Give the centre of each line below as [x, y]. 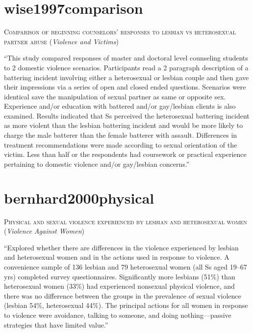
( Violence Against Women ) [44, 231]
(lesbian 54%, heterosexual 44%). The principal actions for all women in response [126, 305]
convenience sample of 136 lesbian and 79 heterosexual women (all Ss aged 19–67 [126, 266]
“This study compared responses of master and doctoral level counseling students [126, 58]
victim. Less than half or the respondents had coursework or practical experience [125, 154]
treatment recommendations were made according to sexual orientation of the [121, 144]
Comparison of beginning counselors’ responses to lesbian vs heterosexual [120, 32]
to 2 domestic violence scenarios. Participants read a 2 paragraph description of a [126, 67]
